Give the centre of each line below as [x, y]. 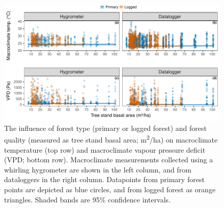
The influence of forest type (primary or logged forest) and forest [105, 128]
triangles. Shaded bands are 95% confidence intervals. [88, 199]
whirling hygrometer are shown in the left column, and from [98, 169]
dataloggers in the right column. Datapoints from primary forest [104, 179]
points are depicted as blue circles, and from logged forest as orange [110, 189]
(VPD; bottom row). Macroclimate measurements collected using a [109, 160]
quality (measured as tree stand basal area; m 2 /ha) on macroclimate [111, 139]
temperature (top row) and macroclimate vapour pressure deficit [105, 149]
